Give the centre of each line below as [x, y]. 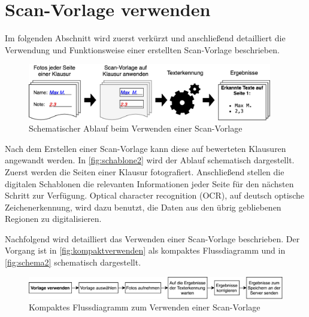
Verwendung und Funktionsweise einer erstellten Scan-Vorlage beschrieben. [142, 49]
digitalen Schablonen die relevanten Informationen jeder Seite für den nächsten [149, 183]
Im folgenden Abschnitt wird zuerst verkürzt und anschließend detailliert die [145, 38]
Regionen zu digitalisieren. [53, 219]
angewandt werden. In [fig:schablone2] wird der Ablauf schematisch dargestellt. [150, 160]
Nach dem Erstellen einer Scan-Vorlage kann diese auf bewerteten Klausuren [146, 148]
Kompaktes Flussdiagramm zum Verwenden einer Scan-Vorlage [145, 307]
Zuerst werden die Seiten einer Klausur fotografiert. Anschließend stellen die [145, 171]
